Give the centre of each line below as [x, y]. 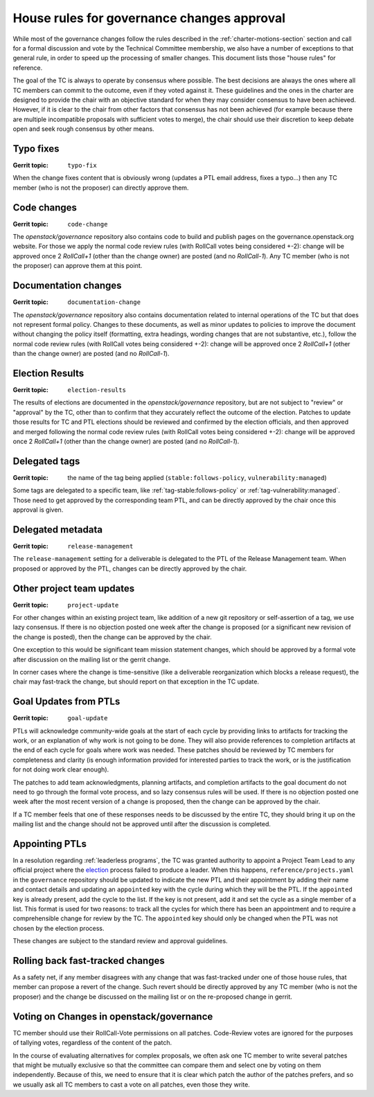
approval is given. [38, 510]
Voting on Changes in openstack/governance [113, 1016]
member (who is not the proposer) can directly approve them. [101, 188]
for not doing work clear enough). [61, 769]
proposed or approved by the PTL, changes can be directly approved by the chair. [130, 569]
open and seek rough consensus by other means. [84, 129]
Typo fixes [36, 149]
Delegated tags [46, 461]
